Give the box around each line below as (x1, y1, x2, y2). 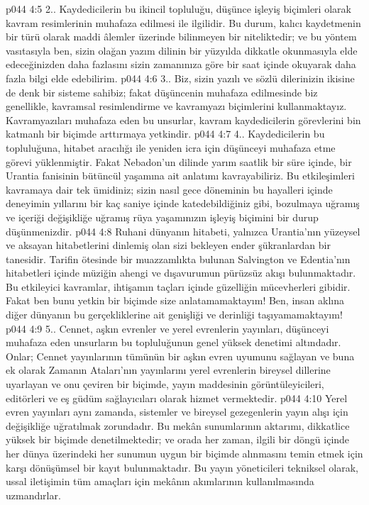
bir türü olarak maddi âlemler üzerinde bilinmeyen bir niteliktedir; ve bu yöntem (6, 29, 357, 44)
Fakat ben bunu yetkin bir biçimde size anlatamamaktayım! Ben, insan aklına (6, 293, 345, 308)
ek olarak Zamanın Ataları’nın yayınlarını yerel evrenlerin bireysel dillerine (6, 362, 331, 377)
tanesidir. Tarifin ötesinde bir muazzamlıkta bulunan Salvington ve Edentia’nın (6, 251, 351, 266)
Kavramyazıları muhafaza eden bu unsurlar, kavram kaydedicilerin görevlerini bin (6, 112, 361, 127)
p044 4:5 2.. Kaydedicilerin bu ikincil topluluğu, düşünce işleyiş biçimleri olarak (6, 1, 351, 16)
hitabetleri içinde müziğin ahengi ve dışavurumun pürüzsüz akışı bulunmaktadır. (6, 265, 356, 280)
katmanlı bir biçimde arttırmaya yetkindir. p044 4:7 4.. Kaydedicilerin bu (6, 126, 325, 141)
